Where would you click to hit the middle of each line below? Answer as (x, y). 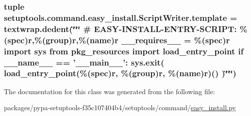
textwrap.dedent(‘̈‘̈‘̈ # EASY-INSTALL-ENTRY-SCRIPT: (120, 28)
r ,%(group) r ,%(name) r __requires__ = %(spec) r (129, 40)
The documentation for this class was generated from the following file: (109, 91)
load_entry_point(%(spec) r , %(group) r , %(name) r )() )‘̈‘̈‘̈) (120, 73)
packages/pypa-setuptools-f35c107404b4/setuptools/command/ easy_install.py (120, 108)
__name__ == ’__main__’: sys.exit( (84, 62)
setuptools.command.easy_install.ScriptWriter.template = (121, 17)
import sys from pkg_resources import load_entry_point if (124, 51)
